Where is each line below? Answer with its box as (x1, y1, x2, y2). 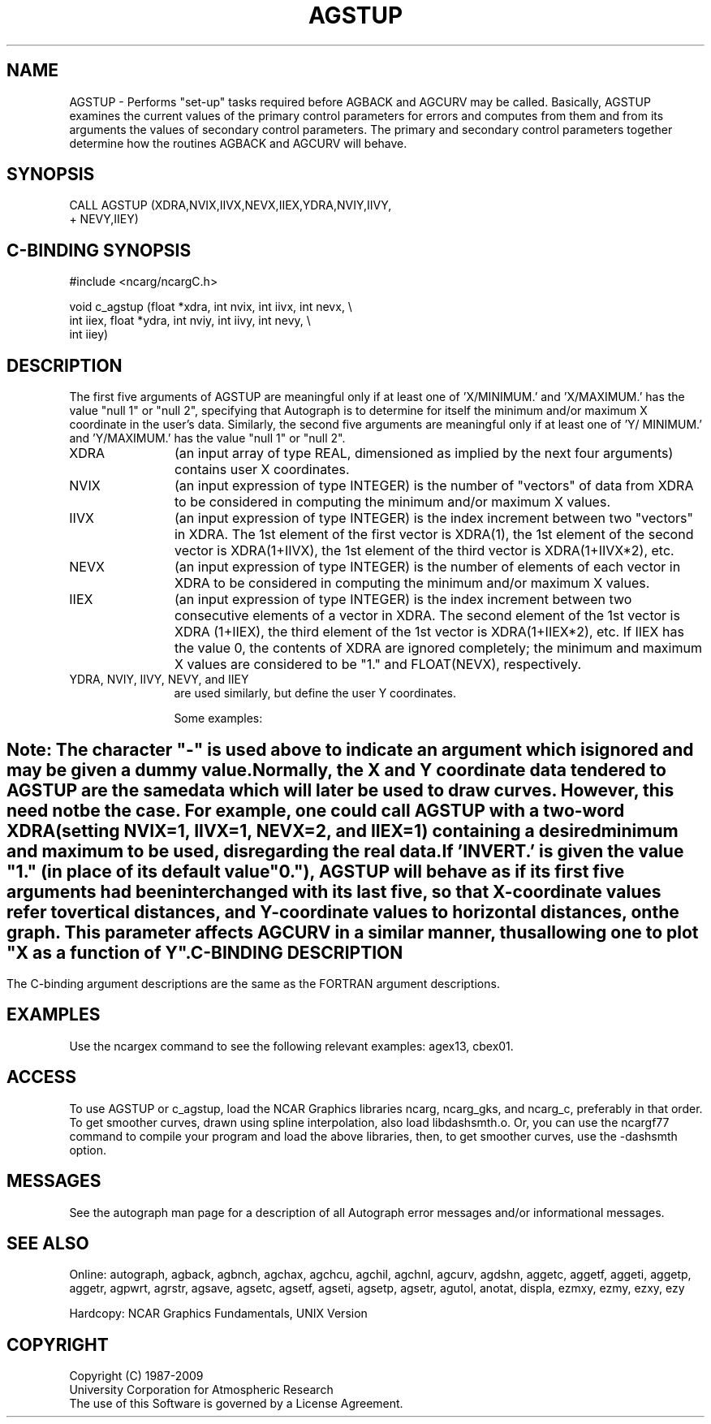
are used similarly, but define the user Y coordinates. (174, 686, 457, 701)
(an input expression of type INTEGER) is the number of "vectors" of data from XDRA (174, 477, 694, 494)
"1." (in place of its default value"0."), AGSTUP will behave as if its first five (6, 861, 625, 882)
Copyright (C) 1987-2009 (69, 1369, 204, 1383)
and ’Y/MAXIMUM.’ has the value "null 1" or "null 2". (69, 431, 346, 446)
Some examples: (174, 711, 263, 726)
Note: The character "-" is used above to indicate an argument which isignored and (6, 739, 694, 760)
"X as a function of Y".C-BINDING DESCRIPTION (6, 942, 403, 963)
